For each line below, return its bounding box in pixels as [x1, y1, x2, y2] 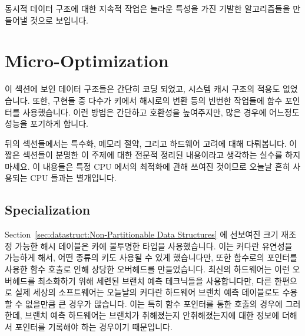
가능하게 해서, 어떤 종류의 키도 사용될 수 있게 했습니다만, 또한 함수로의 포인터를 [5, 251, 297, 263]
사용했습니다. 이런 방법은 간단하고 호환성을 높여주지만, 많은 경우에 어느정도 [22, 106, 300, 118]
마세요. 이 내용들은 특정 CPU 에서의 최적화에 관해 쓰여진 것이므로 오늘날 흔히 [5, 160, 290, 172]
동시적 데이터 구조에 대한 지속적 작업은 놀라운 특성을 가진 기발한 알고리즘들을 [5, 2, 290, 14]
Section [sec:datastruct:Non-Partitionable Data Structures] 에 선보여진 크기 [5, 228, 279, 241]
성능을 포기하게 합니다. [5, 117, 89, 130]
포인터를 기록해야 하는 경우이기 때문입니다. [15, 321, 173, 333]
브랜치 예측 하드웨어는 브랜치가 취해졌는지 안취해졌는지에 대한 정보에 [25, 309, 280, 321]
